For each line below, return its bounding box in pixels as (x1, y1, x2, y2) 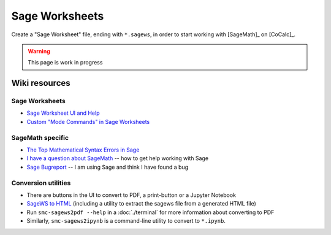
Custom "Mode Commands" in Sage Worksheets (26, 118, 150, 125)
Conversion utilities (11, 179, 71, 187)
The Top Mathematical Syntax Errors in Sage (26, 146, 140, 153)
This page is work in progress (28, 59, 103, 66)
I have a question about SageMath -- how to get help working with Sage (26, 155, 208, 162)
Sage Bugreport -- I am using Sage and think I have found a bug (26, 163, 189, 171)
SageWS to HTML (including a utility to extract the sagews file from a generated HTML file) (26, 200, 257, 207)
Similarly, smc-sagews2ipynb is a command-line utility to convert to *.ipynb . (26, 217, 226, 225)
